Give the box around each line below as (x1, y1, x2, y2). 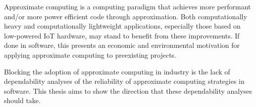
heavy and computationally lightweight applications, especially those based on (4, 21, 241, 31)
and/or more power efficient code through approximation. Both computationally (4, 11, 247, 21)
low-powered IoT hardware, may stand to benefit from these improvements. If (4, 30, 240, 40)
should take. (4, 95, 41, 106)
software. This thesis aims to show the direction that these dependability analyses (4, 85, 252, 96)
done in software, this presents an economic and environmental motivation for (4, 40, 240, 50)
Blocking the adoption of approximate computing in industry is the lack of (4, 66, 230, 76)
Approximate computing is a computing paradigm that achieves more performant (4, 1, 251, 11)
